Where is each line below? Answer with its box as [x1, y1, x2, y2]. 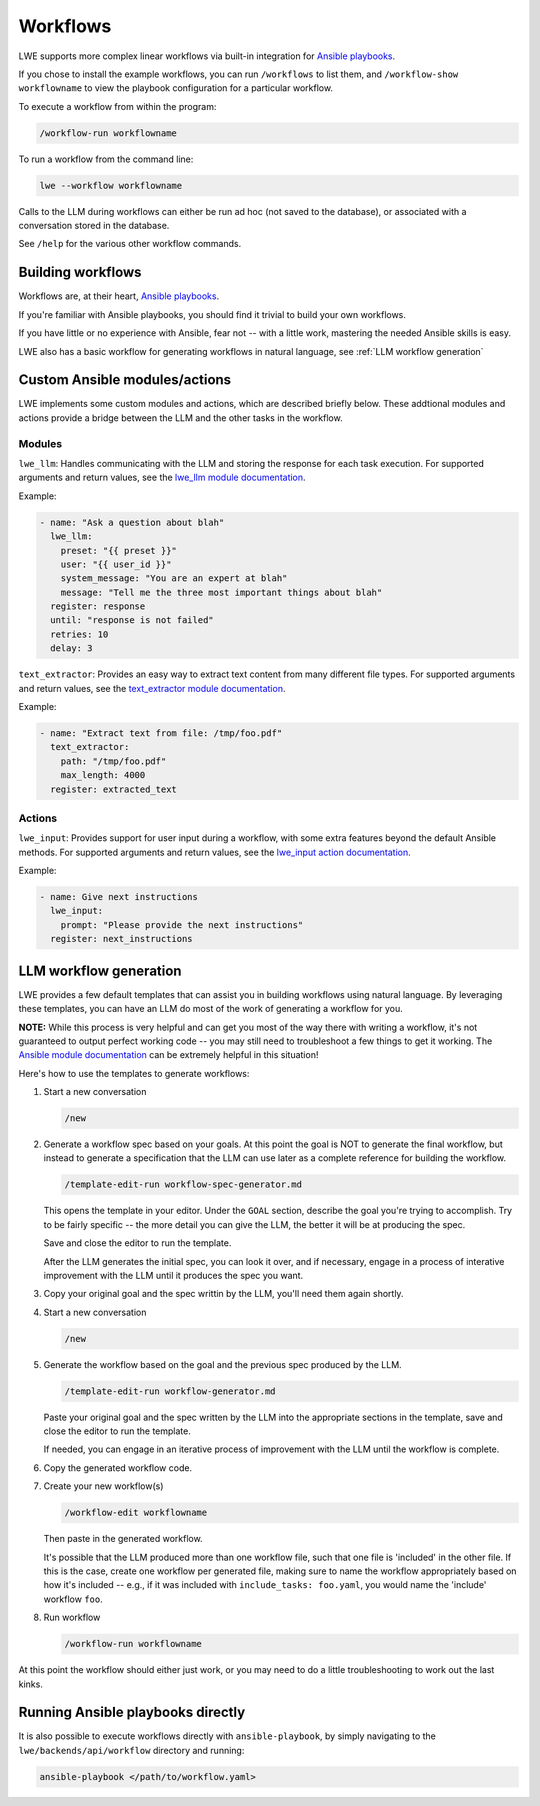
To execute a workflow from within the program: [18, 100, 217, 112]
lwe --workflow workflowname [39, 180, 183, 191]
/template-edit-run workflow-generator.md [64, 1385, 276, 1397]
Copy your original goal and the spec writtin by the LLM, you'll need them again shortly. [43, 1288, 404, 1300]
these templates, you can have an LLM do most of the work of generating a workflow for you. [18, 1003, 404, 1015]
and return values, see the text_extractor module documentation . [18, 682, 286, 694]
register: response [50, 601, 146, 612]
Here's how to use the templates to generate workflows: [18, 1067, 250, 1079]
